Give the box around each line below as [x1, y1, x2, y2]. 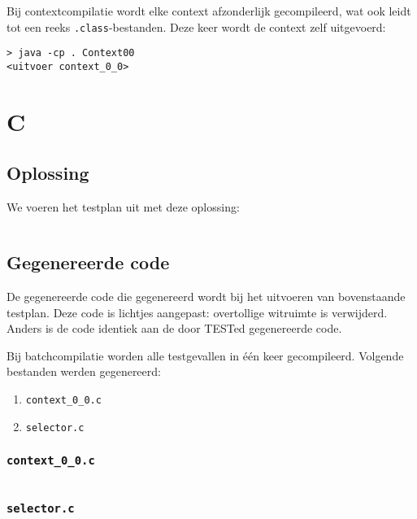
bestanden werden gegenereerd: [7, 363, 161, 380]
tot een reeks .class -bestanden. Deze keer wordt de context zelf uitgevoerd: [7, 18, 386, 35]
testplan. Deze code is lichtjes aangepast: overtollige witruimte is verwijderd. [7, 303, 388, 321]
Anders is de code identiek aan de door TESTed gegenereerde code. [7, 320, 342, 337]
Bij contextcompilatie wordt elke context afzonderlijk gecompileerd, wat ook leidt [7, 2, 411, 19]
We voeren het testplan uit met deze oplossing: [7, 198, 240, 216]
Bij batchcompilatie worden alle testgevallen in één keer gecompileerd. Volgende [7, 347, 404, 364]
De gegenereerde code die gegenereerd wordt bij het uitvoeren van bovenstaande [7, 287, 406, 304]
